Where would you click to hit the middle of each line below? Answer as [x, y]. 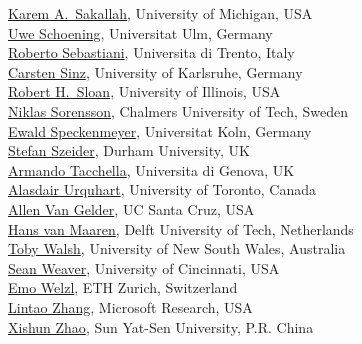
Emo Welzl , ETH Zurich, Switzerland [123, 287]
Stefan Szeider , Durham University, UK [129, 150]
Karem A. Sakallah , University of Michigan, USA [160, 13]
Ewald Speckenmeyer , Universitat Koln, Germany [160, 130]
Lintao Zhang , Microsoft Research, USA [130, 306]
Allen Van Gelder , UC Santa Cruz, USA [131, 208]
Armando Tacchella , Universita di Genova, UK [151, 169]
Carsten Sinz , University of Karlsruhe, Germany [155, 71]
